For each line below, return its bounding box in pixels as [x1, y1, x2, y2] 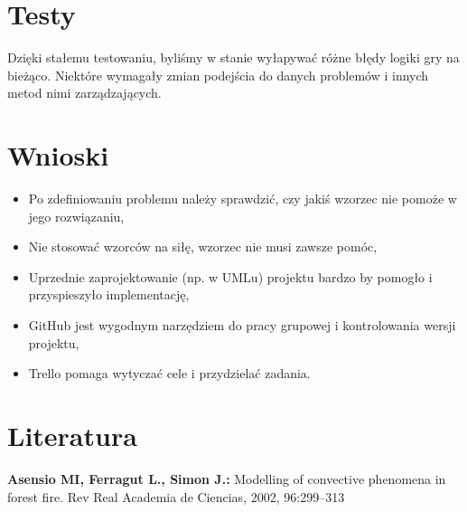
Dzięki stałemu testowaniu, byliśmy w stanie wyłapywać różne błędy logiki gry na [7, 48, 460, 67]
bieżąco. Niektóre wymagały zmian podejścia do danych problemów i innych [7, 65, 429, 84]
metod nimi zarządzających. [7, 83, 162, 102]
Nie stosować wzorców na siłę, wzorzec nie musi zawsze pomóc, [28, 237, 378, 256]
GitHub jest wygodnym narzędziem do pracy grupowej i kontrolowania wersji [28, 316, 456, 334]
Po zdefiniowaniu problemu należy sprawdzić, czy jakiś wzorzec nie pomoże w [28, 189, 457, 208]
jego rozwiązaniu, [28, 206, 125, 225]
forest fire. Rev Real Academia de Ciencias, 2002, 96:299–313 [7, 487, 345, 506]
